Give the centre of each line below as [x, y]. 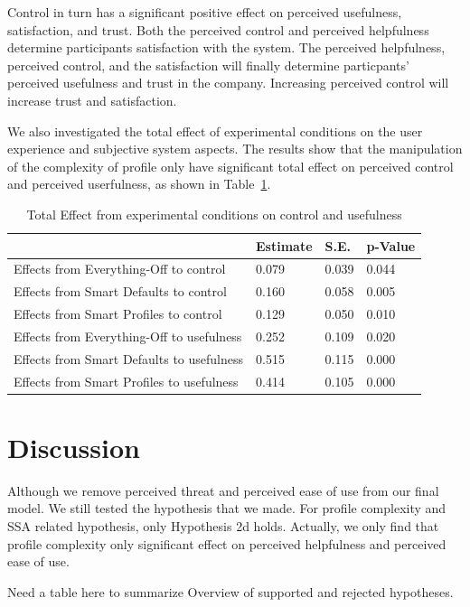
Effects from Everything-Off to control [120, 269]
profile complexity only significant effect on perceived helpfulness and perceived [227, 543]
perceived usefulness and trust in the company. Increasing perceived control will [228, 83]
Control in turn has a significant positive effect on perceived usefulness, [205, 12]
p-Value [391, 245]
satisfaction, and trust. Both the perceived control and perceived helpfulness [218, 29]
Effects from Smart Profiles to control [118, 314]
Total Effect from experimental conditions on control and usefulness [214, 214]
